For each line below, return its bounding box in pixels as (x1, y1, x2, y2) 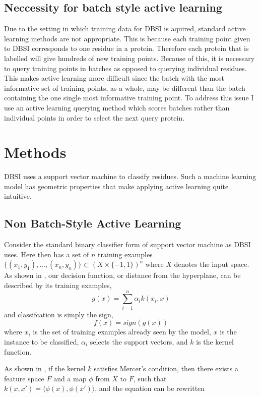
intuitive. (4, 191, 32, 201)
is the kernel (196, 336, 234, 347)
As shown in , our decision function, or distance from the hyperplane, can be (4, 270, 241, 280)
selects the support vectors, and (90, 336, 188, 347)
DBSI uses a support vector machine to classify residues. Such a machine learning (4, 171, 256, 182)
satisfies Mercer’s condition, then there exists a (94, 363, 238, 374)
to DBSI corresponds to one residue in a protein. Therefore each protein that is (4, 43, 249, 53)
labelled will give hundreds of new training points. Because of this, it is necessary (4, 52, 255, 63)
